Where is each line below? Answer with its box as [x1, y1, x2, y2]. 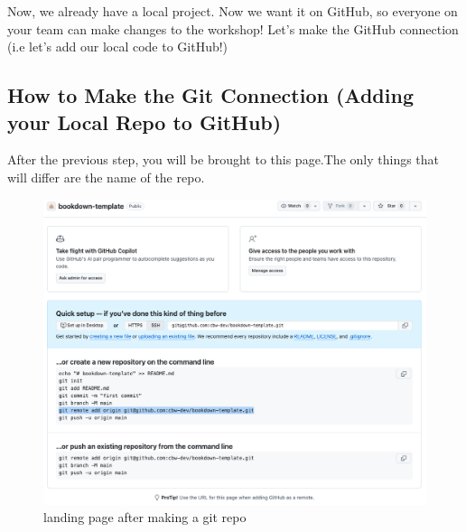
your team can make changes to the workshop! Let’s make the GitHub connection [7, 19, 459, 38]
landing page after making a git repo [43, 508, 247, 527]
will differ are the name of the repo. [7, 167, 205, 186]
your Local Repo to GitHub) [7, 107, 282, 135]
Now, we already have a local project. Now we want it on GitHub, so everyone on [7, 2, 458, 20]
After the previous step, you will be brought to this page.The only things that [7, 150, 440, 169]
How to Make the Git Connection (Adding [7, 81, 414, 109]
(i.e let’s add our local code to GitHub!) [7, 37, 228, 56]
